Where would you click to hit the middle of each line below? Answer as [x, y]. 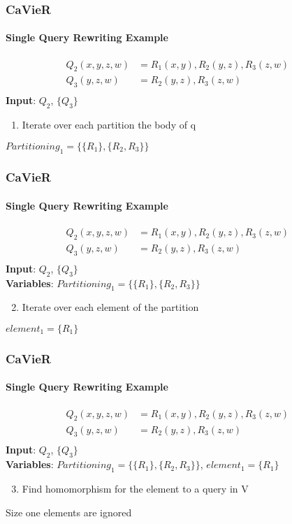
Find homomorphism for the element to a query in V [135, 488]
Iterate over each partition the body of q [109, 125]
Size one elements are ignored [69, 512]
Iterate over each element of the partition [110, 307]
